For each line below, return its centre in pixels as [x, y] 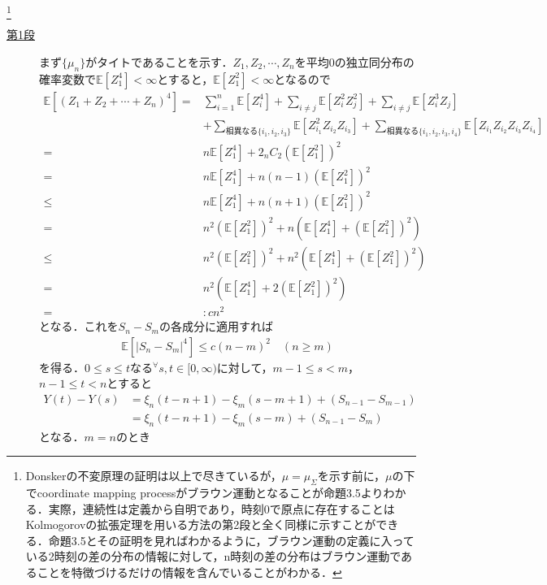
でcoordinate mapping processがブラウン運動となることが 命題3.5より [204, 493]
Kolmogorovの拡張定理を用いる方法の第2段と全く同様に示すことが [201, 524]
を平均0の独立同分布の [354, 61]
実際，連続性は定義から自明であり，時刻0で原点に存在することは [221, 508]
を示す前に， [351, 476]
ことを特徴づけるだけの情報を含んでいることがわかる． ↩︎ [189, 572]
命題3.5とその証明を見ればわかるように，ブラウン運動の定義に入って [231, 540]
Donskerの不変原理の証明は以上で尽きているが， [154, 476]
